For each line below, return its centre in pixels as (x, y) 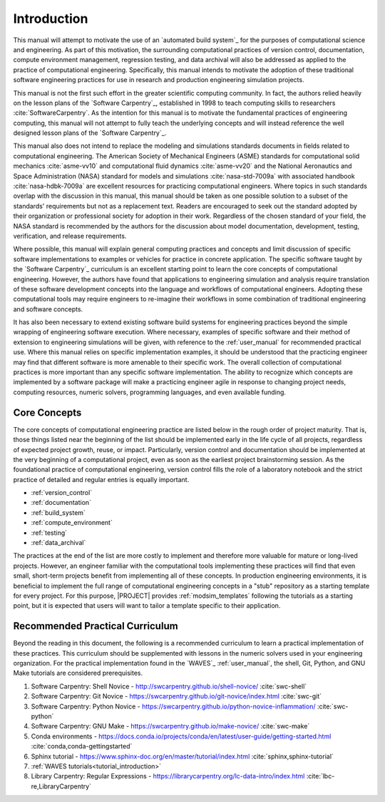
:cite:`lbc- (320, 776)
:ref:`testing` (49, 533)
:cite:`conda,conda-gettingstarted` (82, 746)
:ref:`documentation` (61, 503)
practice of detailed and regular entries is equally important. (101, 479)
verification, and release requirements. (70, 236)
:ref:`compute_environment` (72, 523)
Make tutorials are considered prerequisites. (78, 673)
